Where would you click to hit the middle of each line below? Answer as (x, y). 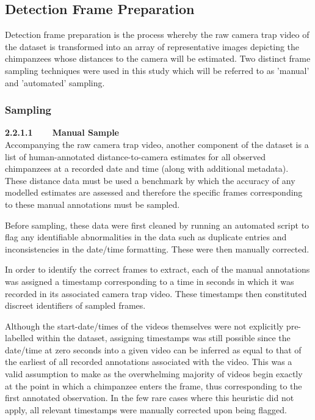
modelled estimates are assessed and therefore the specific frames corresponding (154, 192)
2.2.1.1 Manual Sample (62, 132)
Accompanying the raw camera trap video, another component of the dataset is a (157, 144)
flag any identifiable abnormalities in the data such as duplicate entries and (146, 237)
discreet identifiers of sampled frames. (75, 305)
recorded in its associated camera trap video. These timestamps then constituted (156, 293)
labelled (20, 338)
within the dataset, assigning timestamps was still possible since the (163, 338)
